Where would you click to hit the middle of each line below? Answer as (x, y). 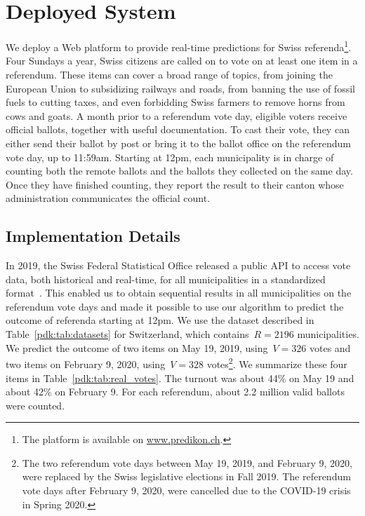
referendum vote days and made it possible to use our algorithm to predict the (175, 306)
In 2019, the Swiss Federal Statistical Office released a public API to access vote (178, 265)
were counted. (35, 405)
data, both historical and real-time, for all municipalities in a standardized (166, 279)
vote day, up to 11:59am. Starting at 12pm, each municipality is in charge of (170, 157)
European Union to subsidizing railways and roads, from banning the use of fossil (180, 88)
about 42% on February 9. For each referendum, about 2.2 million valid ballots (175, 392)
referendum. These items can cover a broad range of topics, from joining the (169, 74)
